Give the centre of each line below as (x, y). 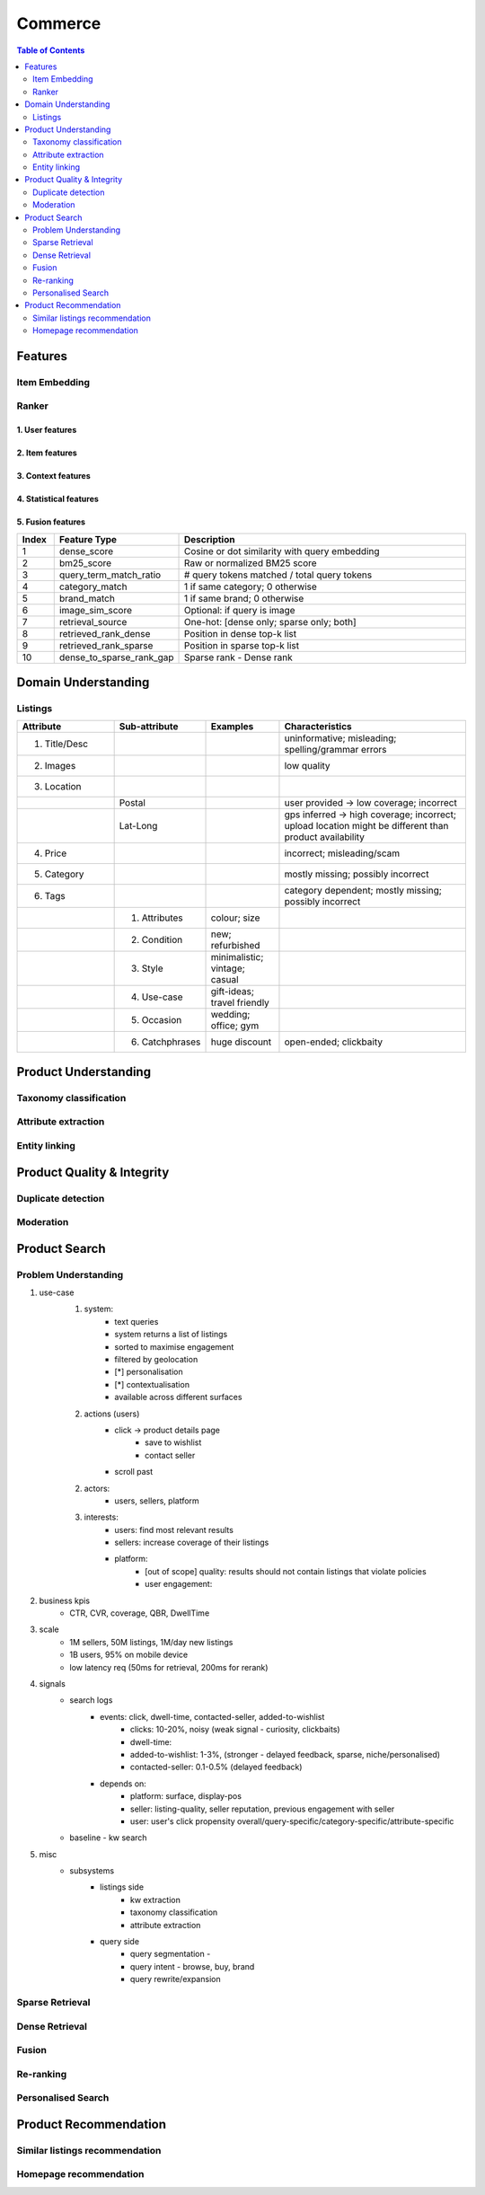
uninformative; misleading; (340, 738)
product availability (325, 837)
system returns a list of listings (171, 1335)
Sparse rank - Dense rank (238, 657)
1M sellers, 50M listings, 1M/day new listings (151, 1642)
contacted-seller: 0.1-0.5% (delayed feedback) (216, 1767)
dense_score (86, 551)
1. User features (47, 430)
